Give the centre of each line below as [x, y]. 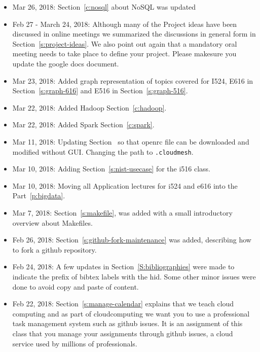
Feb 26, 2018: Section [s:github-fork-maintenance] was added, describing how [132, 240]
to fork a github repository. [54, 249]
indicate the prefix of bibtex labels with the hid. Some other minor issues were [134, 276]
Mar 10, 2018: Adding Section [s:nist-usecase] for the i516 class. [112, 169]
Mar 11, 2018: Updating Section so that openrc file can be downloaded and [131, 141]
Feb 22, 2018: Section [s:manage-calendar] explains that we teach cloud [123, 304]
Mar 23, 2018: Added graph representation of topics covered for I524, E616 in [133, 80]
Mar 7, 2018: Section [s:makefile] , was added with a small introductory [122, 212]
